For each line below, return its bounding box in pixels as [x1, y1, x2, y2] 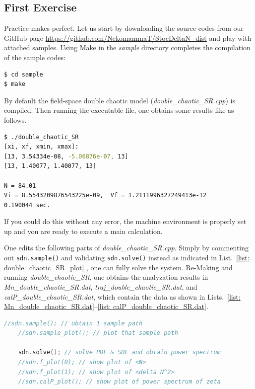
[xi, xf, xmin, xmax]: [4, 143, 79, 151]
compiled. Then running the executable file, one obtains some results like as [4, 105, 234, 115]
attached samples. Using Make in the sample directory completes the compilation [4, 42, 251, 53]
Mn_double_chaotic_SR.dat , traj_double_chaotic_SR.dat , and [4, 281, 197, 292]
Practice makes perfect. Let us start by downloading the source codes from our [4, 23, 244, 33]
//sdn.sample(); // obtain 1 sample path [4, 319, 143, 327]
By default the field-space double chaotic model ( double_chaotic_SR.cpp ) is [4, 95, 235, 105]
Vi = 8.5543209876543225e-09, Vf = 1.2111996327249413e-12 [4, 192, 207, 199]
